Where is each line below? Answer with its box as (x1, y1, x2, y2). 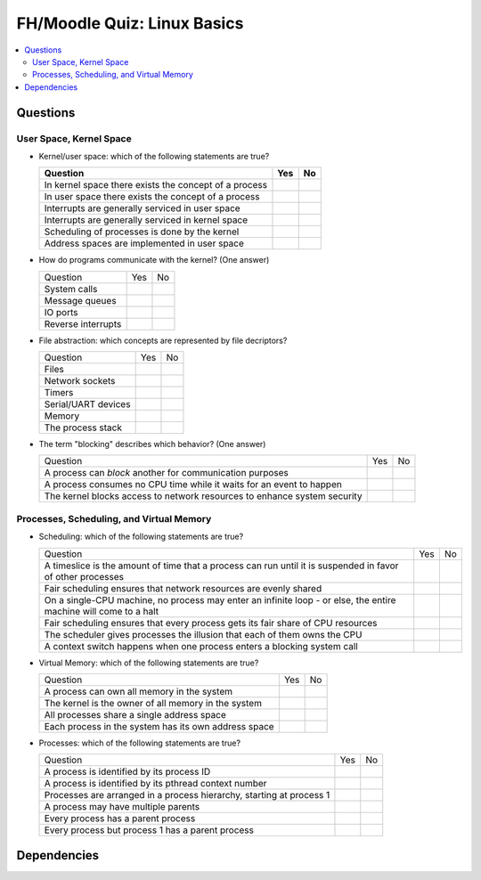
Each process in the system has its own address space (44, 720, 275, 732)
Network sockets (44, 375, 116, 387)
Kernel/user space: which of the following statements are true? (38, 151, 270, 161)
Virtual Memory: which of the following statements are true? (38, 657, 259, 668)
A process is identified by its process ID (44, 766, 211, 778)
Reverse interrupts (44, 317, 122, 330)
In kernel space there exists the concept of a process (44, 179, 267, 191)
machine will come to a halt (44, 605, 159, 617)
